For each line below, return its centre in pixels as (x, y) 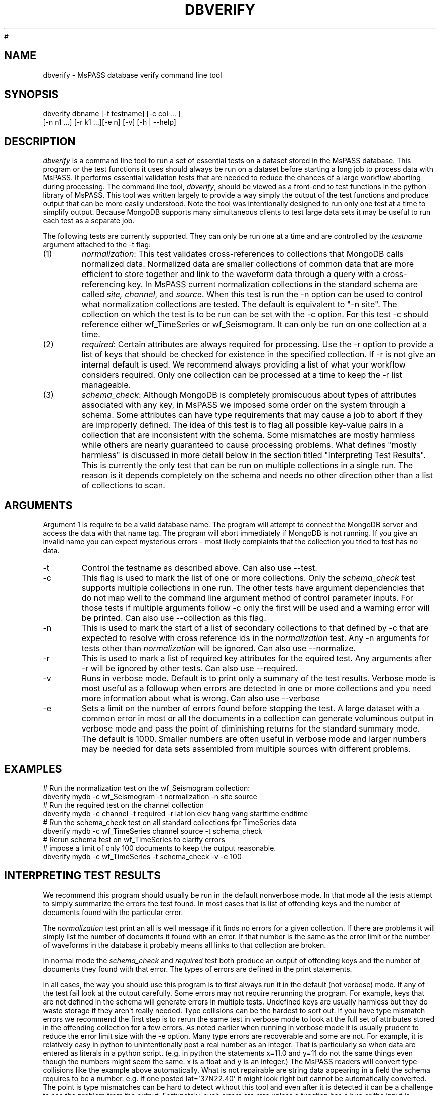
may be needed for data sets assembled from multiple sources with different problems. (246, 749)
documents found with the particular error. (113, 912)
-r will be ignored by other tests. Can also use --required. (190, 668)
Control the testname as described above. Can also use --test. (199, 568)
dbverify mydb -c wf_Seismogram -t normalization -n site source (150, 796)
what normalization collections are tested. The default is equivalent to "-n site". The (239, 304)
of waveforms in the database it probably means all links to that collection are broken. (185, 945)
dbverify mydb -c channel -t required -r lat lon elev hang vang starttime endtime (176, 813)
